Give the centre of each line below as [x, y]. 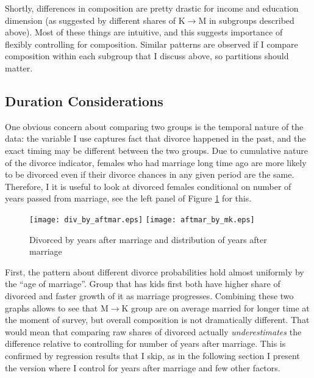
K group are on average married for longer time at [216, 307]
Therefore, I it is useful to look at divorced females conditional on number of [148, 186]
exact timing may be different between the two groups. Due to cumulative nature [156, 150]
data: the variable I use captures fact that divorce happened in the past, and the [155, 138]
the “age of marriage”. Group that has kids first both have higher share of [143, 284]
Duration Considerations [84, 100]
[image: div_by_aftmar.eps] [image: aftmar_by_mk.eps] [142, 220]
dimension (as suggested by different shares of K [95, 20]
